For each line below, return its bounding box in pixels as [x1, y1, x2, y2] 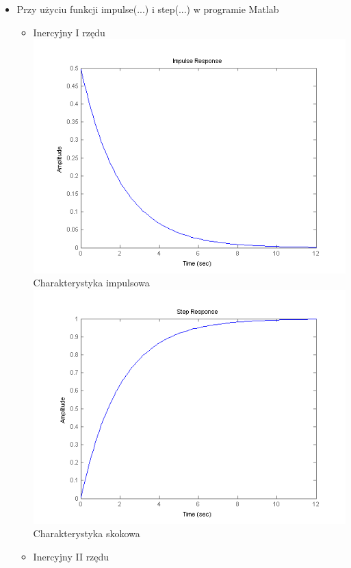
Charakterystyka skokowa [33, 526, 140, 541]
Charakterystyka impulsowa [33, 275, 150, 290]
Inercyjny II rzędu [33, 549, 109, 563]
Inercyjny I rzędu [33, 25, 105, 39]
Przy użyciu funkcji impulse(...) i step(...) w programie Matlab [16, 2, 279, 16]
